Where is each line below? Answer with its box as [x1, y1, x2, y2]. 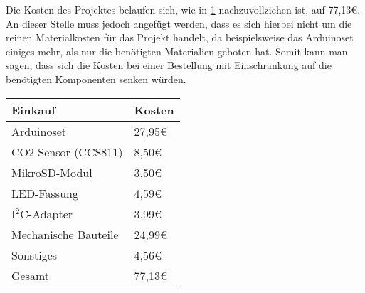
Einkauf [11, 101, 55, 118]
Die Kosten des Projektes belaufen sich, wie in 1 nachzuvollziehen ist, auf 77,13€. [6, 2, 361, 16]
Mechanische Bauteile [11, 225, 119, 243]
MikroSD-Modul [11, 164, 92, 181]
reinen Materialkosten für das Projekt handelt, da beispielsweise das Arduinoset [6, 30, 354, 45]
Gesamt [11, 267, 50, 284]
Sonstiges [11, 246, 58, 263]
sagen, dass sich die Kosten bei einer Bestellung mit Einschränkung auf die [6, 58, 332, 73]
